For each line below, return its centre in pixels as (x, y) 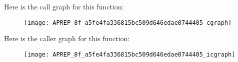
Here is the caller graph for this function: (67, 38)
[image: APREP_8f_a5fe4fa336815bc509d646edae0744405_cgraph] (128, 23)
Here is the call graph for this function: (64, 6)
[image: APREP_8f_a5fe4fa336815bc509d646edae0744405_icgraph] (130, 54)
